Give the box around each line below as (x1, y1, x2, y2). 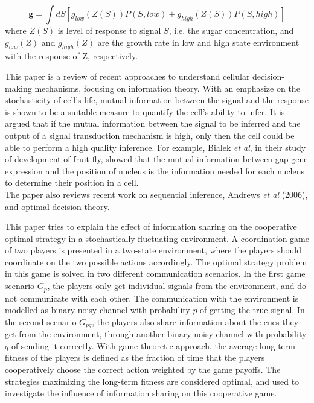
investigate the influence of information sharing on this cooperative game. (5, 387, 277, 399)
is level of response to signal (57, 24, 161, 36)
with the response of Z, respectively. (5, 49, 138, 62)
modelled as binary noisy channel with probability (5, 303, 190, 316)
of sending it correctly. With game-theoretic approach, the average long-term (11, 339, 295, 352)
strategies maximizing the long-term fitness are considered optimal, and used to (5, 375, 300, 387)
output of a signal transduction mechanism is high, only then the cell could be (5, 129, 295, 141)
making (5, 81, 32, 94)
